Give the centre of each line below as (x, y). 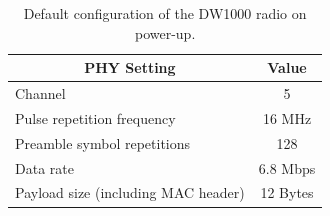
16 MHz (287, 117)
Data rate (44, 167)
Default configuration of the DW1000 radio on (165, 13)
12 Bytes (287, 192)
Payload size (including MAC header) (130, 192)
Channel (40, 93)
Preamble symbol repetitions (103, 142)
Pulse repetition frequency (95, 117)
